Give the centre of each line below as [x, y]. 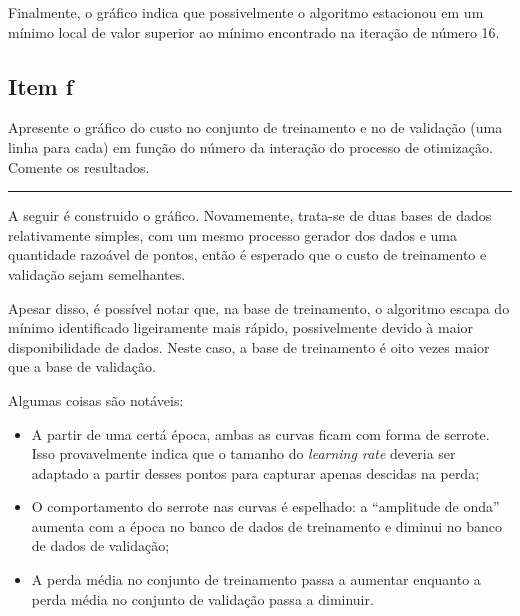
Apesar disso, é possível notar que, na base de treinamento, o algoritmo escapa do [259, 307]
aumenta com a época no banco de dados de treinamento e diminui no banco [267, 525]
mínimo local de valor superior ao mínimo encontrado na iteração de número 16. [254, 31]
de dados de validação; [100, 545]
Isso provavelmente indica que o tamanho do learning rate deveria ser [243, 453]
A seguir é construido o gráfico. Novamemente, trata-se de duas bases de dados [250, 215]
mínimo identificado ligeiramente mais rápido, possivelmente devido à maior [241, 327]
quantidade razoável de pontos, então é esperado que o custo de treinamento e [247, 254]
